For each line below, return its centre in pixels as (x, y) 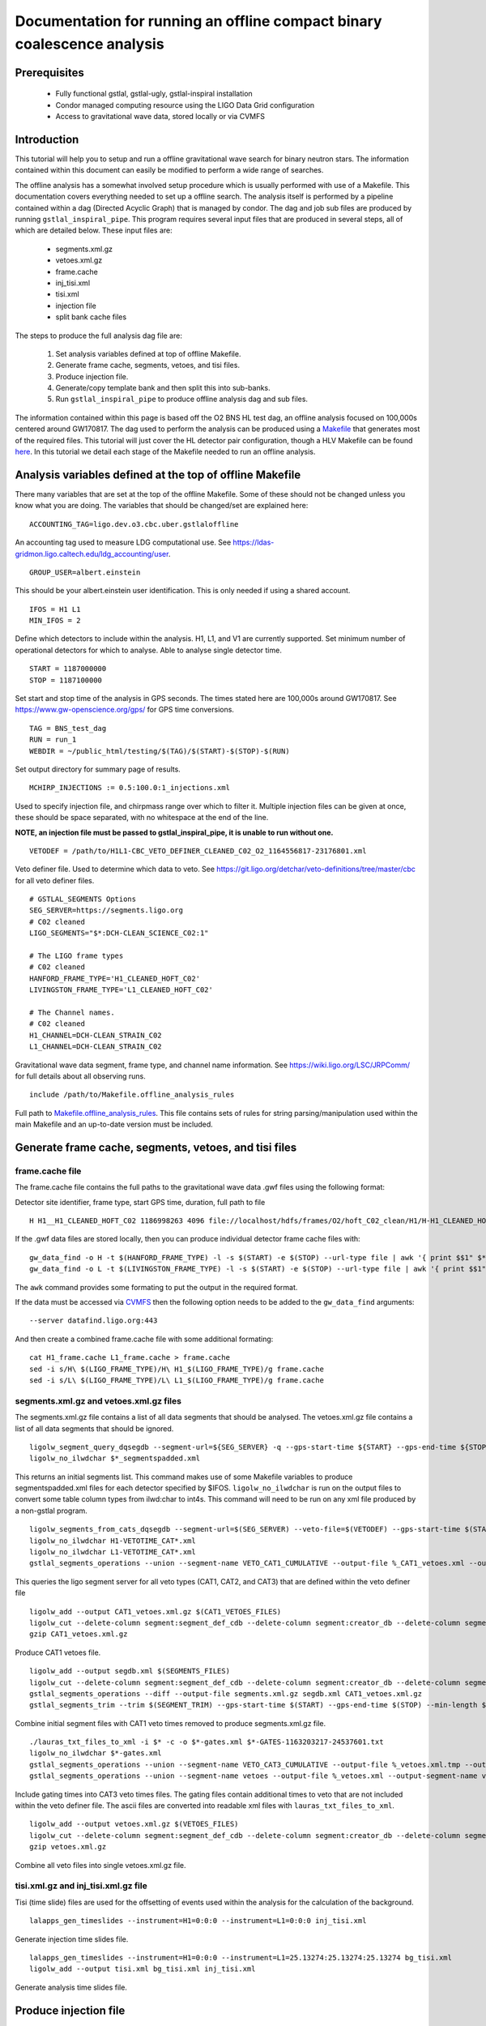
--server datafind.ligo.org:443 (94, 1321)
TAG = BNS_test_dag (68, 728)
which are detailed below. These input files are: (94, 230)
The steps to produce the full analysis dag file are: (98, 336)
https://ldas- (254, 542)
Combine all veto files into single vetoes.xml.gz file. (100, 1865)
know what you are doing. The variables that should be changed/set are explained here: (162, 506)
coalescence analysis (90, 44)
